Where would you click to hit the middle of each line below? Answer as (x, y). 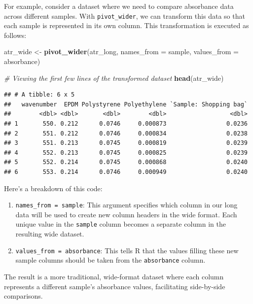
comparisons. (23, 296)
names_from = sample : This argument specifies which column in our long (126, 205)
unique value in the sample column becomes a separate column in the (121, 224)
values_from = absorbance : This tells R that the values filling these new (127, 250)
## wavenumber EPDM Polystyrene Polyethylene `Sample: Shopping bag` (126, 104)
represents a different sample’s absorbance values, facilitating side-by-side (115, 286)
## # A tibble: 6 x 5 (39, 95)
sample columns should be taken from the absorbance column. (110, 260)
